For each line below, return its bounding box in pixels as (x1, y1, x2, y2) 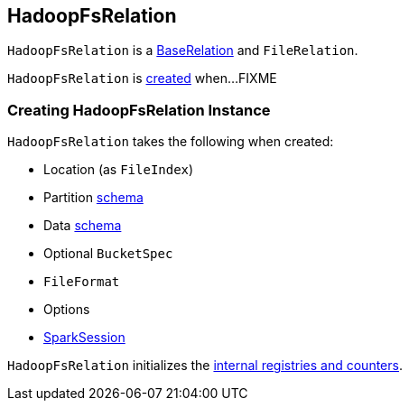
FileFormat (43, 274, 120, 290)
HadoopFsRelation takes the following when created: (7, 134, 334, 150)
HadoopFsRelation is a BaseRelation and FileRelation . (7, 42, 358, 59)
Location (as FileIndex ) (43, 162, 194, 178)
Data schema (43, 218, 122, 234)
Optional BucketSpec (43, 246, 173, 262)
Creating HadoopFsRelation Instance (7, 100, 271, 119)
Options (43, 301, 90, 318)
